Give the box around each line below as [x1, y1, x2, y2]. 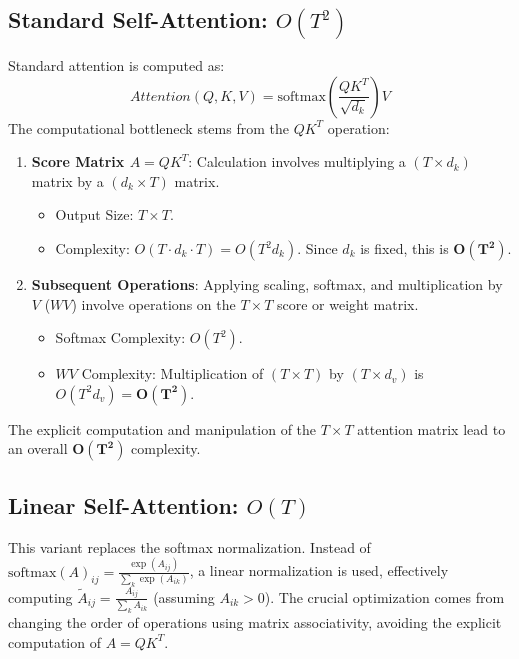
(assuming [153, 586, 215, 607]
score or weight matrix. [276, 293, 419, 314]
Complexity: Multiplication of [81, 363, 264, 384]
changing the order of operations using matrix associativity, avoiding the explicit [8, 612, 502, 632]
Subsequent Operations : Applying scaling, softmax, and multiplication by [31, 274, 503, 295]
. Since [297, 238, 338, 259]
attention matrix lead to [357, 418, 506, 439]
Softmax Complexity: [55, 327, 186, 348]
